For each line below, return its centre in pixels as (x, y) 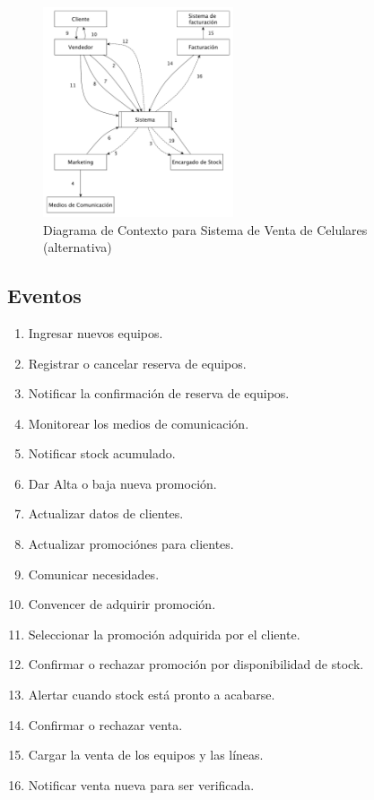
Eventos (44, 296)
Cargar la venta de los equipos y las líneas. (146, 755)
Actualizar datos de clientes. (106, 513)
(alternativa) (78, 247)
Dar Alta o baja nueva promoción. (122, 483)
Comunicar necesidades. (94, 574)
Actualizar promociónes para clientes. (131, 544)
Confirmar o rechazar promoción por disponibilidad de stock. (196, 664)
